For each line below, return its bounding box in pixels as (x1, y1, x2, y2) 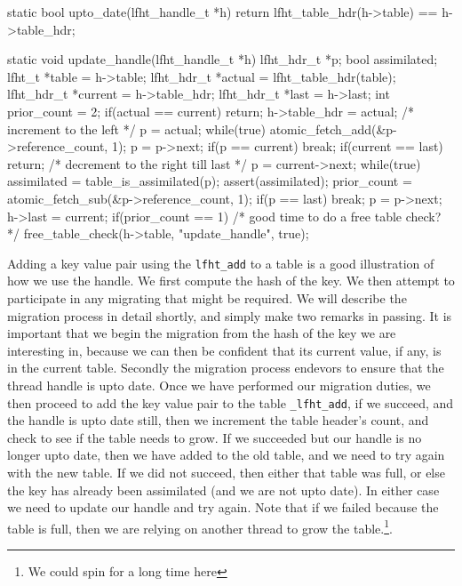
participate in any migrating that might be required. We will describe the (7, 288, 407, 307)
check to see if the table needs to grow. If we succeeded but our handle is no (7, 428, 422, 446)
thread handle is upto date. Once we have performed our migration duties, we (7, 375, 431, 394)
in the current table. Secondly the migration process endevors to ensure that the (7, 358, 444, 377)
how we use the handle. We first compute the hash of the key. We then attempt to (7, 271, 455, 290)
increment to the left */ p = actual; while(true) (7, 119, 266, 138)
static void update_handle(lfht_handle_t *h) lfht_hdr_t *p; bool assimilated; (7, 50, 438, 68)
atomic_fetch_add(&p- (269, 119, 397, 138)
